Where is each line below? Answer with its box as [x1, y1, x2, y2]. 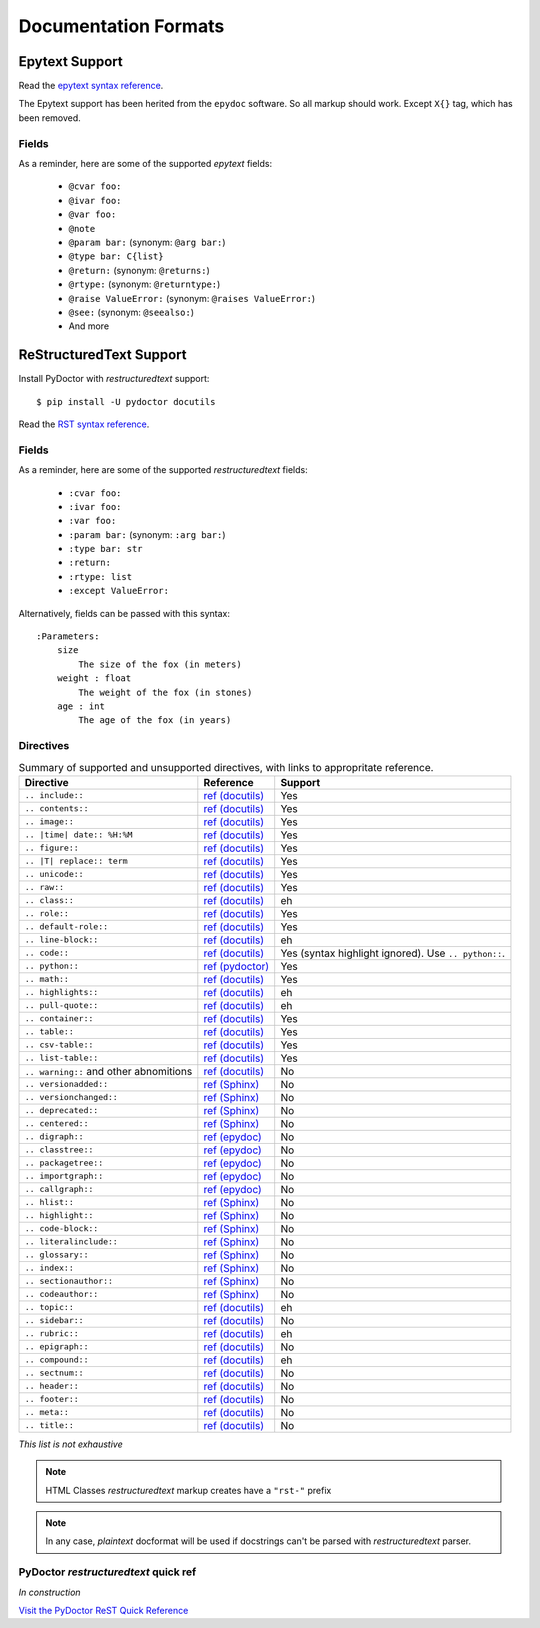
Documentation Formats [18, 15, 225, 37]
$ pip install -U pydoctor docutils [36, 396, 216, 407]
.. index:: [24, 1263, 75, 1274]
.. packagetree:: [24, 1158, 104, 1169]
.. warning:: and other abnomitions [24, 1064, 193, 1078]
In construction [18, 1586, 81, 1598]
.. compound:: [24, 1355, 89, 1365]
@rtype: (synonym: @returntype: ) [68, 278, 221, 290]
